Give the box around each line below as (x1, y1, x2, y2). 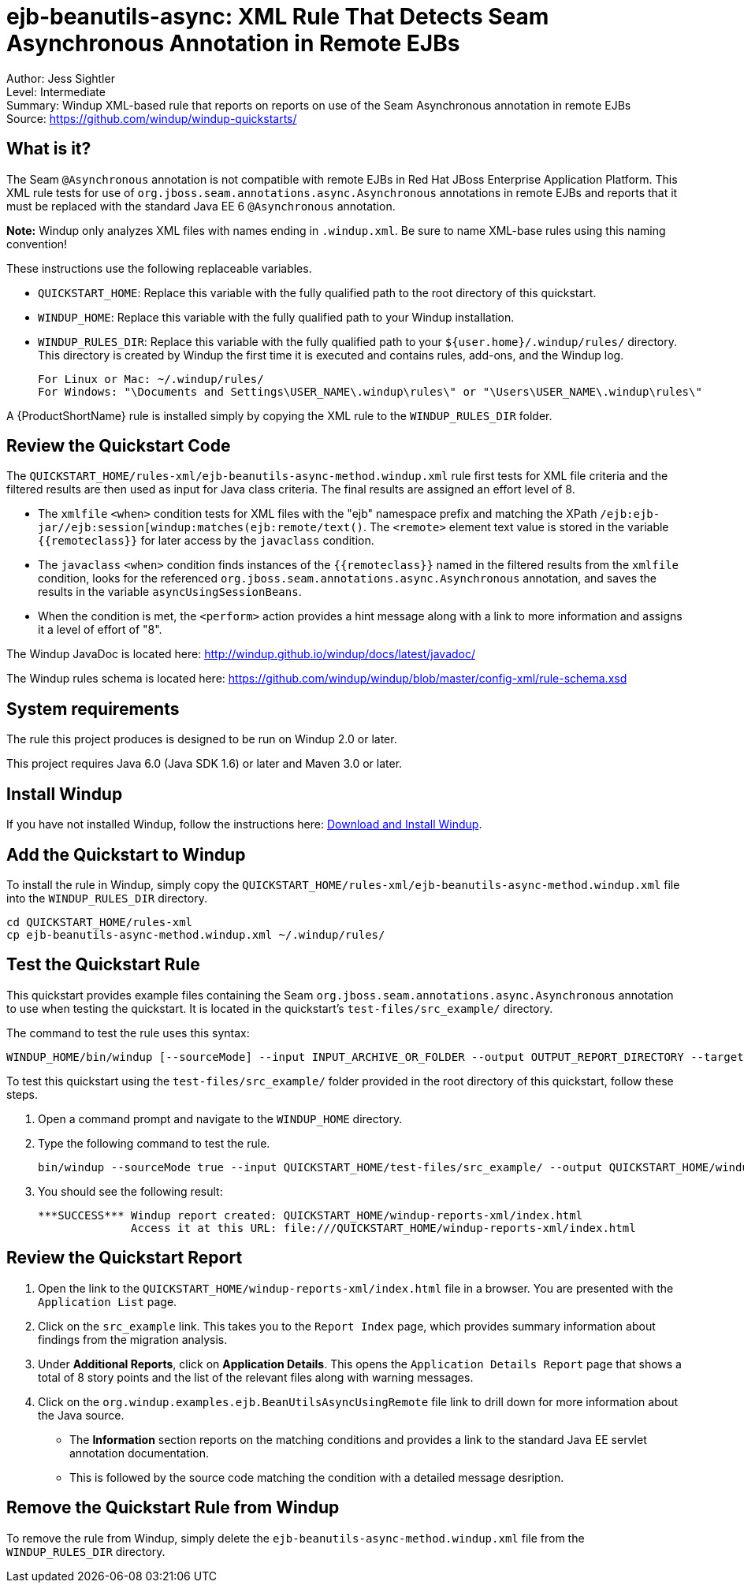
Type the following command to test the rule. (38, 1136, 270, 1150)
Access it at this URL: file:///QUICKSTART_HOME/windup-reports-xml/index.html (131, 1221, 636, 1234)
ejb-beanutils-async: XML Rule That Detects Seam (6, 3, 549, 30)
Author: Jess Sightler (6, 71, 115, 85)
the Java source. (38, 1408, 125, 1422)
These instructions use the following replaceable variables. (6, 261, 312, 275)
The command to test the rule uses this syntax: (6, 1025, 250, 1040)
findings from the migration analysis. (38, 1332, 228, 1346)
